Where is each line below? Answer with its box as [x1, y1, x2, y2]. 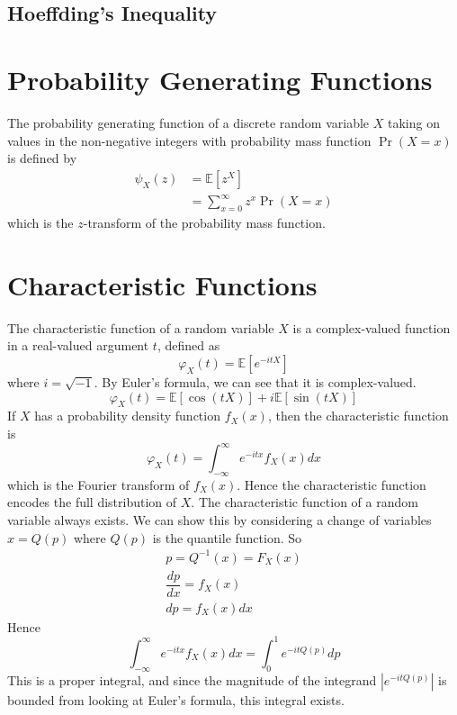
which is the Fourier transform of [7, 475, 190, 493]
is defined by [7, 149, 77, 167]
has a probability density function [34, 406, 220, 425]
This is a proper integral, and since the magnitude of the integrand [7, 670, 377, 689]
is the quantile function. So [152, 528, 302, 547]
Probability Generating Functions [7, 60, 433, 97]
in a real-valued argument [7, 336, 149, 355]
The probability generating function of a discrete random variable [7, 113, 370, 131]
